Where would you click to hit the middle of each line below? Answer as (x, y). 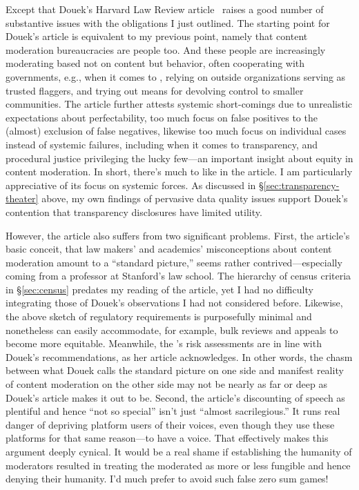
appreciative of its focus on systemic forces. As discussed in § (135, 185)
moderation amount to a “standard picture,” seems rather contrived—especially (174, 262)
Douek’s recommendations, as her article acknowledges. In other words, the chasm (179, 356)
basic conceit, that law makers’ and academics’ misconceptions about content (169, 249)
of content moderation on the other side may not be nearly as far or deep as (166, 384)
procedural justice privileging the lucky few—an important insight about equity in (179, 158)
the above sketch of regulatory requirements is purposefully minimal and (159, 316)
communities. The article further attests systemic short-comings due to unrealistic (179, 104)
